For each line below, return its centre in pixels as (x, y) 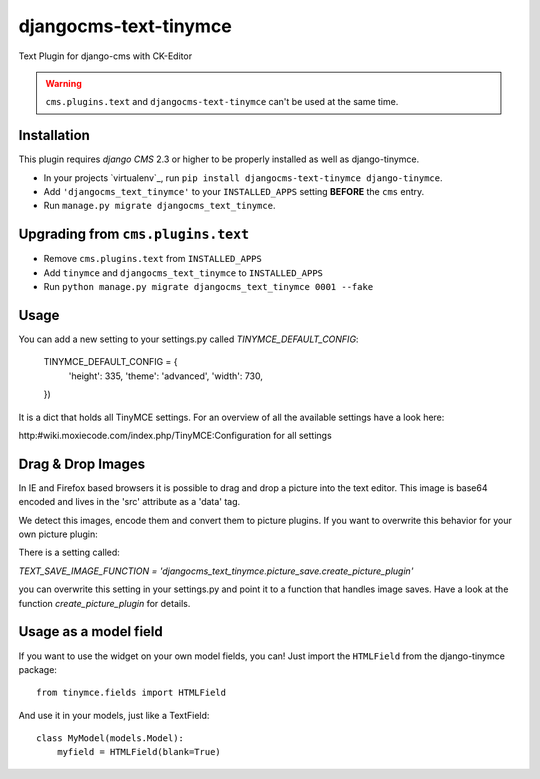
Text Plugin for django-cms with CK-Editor (105, 56)
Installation (54, 135)
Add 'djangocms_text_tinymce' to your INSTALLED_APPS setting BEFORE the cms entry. (234, 192)
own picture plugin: (58, 534)
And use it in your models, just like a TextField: (114, 715)
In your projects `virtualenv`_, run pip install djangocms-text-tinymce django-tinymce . (243, 177)
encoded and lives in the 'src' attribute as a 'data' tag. (129, 502)
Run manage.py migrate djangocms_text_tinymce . (159, 206)
